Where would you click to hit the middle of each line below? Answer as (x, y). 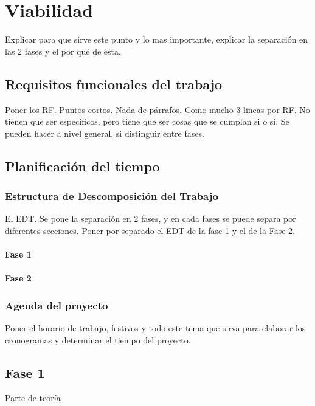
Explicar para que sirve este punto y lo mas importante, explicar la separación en (157, 39)
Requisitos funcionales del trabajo (114, 84)
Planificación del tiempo (82, 166)
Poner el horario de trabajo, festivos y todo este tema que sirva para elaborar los (155, 328)
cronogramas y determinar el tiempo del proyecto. (98, 339)
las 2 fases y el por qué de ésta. (63, 51)
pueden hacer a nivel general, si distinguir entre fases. (105, 133)
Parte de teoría (33, 398)
